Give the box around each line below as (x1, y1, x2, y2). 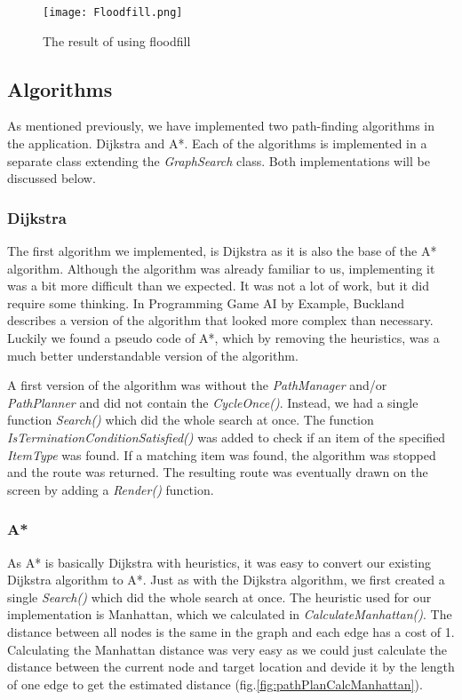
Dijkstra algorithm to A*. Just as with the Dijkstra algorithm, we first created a (7, 570, 445, 589)
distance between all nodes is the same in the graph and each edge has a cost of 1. (7, 622, 455, 640)
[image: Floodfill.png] (43, 6, 183, 19)
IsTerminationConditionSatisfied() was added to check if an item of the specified (7, 427, 446, 446)
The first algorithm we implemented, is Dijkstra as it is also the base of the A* (7, 242, 437, 260)
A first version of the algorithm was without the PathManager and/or (7, 376, 387, 394)
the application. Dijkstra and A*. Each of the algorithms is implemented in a (7, 134, 427, 153)
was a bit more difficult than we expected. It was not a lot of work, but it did (7, 276, 430, 295)
